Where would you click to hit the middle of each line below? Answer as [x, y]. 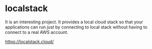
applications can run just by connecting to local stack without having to [76, 27]
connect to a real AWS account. [37, 32]
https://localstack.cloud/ [29, 41]
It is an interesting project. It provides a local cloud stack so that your [74, 22]
